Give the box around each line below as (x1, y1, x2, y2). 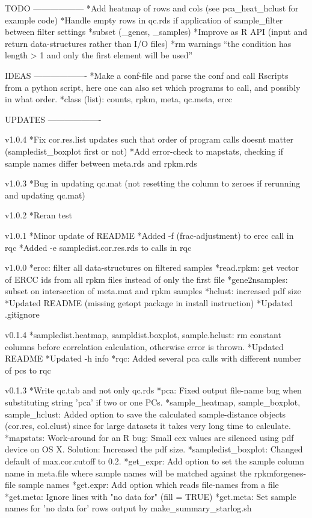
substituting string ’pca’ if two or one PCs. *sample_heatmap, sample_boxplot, (5, 396, 301, 409)
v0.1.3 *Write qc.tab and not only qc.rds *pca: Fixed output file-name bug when (5, 384, 302, 396)
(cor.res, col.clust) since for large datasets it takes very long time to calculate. (5, 419, 291, 432)
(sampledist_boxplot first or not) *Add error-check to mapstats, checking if (5, 144, 283, 157)
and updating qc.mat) (5, 188, 85, 201)
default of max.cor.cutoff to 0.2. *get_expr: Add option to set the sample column (5, 455, 305, 467)
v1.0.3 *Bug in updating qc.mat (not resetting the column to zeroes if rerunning (5, 177, 301, 190)
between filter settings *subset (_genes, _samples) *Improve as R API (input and (5, 25, 308, 38)
